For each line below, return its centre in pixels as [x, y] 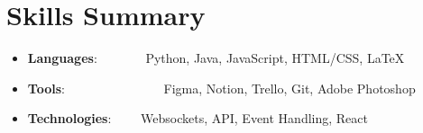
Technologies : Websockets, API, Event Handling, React [198, 118]
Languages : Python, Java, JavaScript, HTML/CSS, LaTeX [216, 58]
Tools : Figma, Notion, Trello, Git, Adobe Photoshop [221, 88]
